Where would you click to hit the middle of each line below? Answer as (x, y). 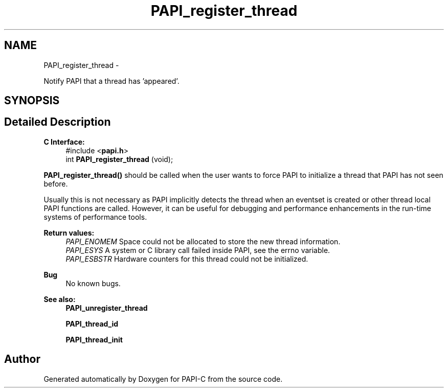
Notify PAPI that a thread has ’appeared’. (111, 81)
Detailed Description (58, 122)
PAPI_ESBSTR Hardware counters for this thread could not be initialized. (187, 259)
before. (56, 183)
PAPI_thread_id (92, 324)
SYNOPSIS (32, 101)
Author (22, 359)
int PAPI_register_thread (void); (119, 159)
